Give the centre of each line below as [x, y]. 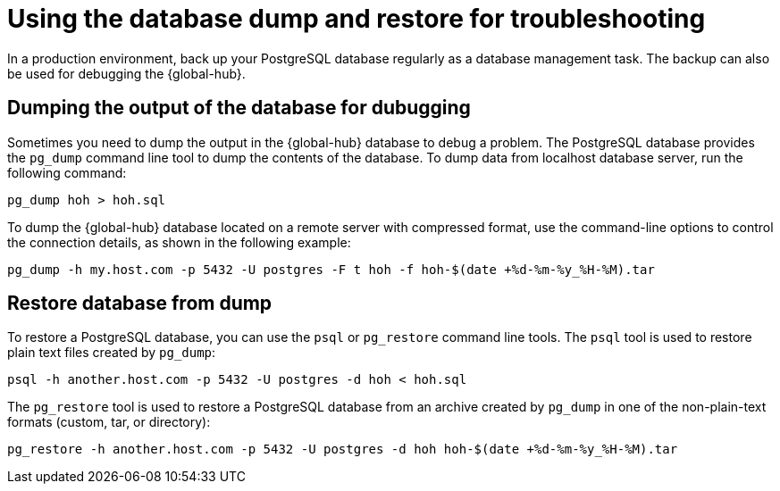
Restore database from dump [140, 304]
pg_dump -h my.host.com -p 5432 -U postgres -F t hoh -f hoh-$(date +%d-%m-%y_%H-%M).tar [331, 269]
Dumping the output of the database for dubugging [239, 108]
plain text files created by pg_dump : [112, 353]
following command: [67, 172]
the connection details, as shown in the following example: [179, 242]
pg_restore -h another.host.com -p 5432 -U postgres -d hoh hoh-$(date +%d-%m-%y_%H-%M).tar [343, 449]
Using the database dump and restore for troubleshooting [356, 19]
